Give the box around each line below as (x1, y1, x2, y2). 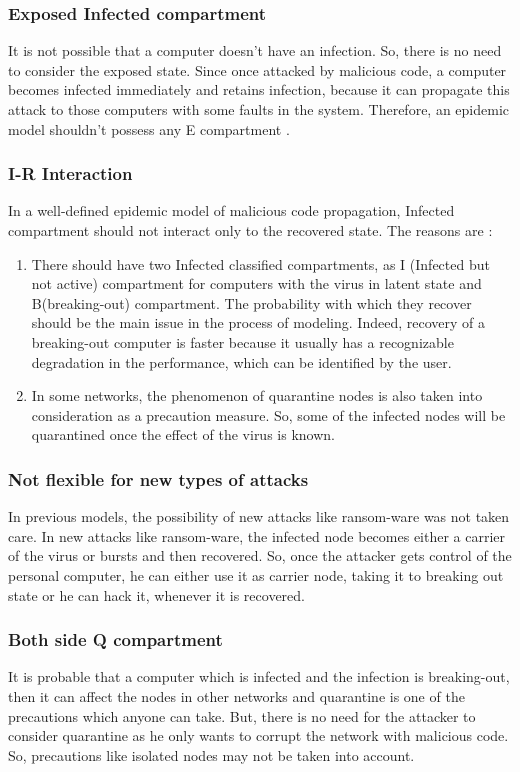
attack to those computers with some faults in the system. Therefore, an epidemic (8, 99, 510, 119)
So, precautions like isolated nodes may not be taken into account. (8, 744, 415, 765)
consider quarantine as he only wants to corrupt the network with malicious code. (8, 725, 509, 746)
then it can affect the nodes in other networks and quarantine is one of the (8, 685, 465, 706)
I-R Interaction (8, 161, 133, 186)
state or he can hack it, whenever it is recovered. (8, 584, 305, 605)
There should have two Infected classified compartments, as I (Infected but (31, 253, 490, 274)
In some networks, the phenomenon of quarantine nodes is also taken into (31, 385, 483, 406)
